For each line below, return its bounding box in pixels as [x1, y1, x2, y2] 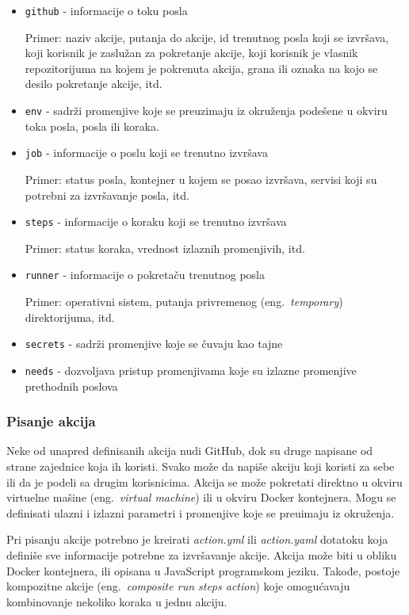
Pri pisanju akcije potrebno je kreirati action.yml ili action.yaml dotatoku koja [6, 531, 388, 548]
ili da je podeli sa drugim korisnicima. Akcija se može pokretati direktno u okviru [6, 473, 403, 490]
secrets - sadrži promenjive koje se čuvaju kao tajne [25, 335, 283, 352]
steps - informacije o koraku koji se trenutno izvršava [25, 213, 287, 230]
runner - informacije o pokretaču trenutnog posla [25, 266, 265, 283]
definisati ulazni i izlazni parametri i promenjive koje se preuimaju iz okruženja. [6, 504, 395, 521]
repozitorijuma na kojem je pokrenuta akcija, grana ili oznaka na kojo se [25, 59, 378, 76]
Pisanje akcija [6, 411, 96, 431]
